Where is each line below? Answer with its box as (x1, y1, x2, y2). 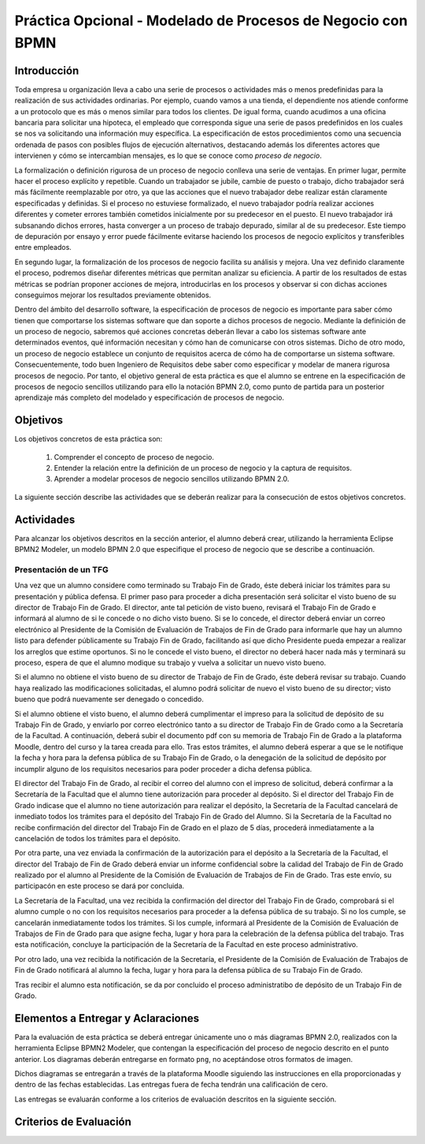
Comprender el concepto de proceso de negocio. (54, 452, 214, 461)
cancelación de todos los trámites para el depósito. (14, 833, 181, 843)
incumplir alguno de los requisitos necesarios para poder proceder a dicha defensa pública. (14, 764, 312, 773)
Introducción (14, 64, 79, 77)
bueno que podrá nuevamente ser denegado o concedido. (14, 695, 204, 704)
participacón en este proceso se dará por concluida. (14, 881, 185, 891)
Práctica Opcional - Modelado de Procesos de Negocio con (14, 12, 408, 29)
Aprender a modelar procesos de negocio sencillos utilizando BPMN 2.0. (54, 474, 290, 484)
